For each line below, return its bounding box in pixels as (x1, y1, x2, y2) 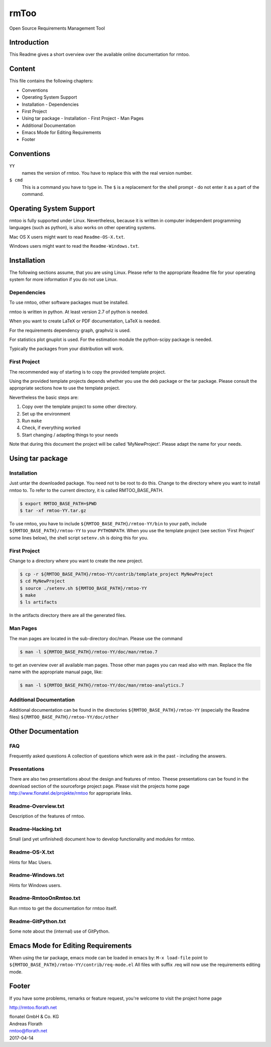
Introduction (9, 38, 49, 47)
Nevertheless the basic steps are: (9, 394, 79, 400)
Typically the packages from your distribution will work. (9, 345, 124, 352)
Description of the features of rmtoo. (9, 813, 85, 819)
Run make (22, 417, 42, 424)
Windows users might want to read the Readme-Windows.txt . (9, 243, 140, 249)
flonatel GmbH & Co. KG (9, 1014, 59, 1020)
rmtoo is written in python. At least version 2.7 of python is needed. (9, 309, 149, 315)
